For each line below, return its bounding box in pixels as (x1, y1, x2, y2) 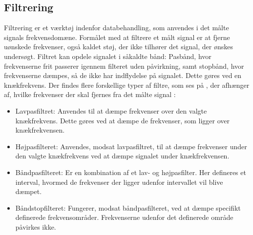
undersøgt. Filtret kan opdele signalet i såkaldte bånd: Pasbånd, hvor (4, 51, 211, 61)
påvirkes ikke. (15, 221, 56, 232)
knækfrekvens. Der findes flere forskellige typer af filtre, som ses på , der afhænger (4, 79, 250, 90)
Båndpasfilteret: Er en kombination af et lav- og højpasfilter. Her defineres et (15, 167, 246, 177)
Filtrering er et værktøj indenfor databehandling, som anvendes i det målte (4, 22, 229, 33)
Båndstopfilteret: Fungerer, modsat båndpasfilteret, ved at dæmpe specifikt (15, 202, 241, 213)
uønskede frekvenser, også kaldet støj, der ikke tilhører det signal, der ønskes (4, 41, 233, 52)
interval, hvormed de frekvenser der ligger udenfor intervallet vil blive (15, 176, 223, 187)
